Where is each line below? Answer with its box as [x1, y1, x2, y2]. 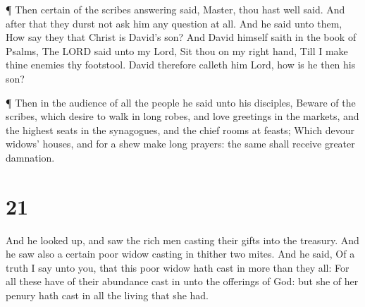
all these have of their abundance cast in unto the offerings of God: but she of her [6, 274, 359, 289]
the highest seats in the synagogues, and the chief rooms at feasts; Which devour [6, 122, 354, 137]
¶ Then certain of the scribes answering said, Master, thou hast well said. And [6, 2, 345, 16]
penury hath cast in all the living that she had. [6, 288, 209, 303]
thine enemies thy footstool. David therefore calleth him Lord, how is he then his [6, 57, 356, 72]
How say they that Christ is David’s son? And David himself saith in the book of [6, 30, 357, 44]
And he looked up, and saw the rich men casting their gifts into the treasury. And [6, 232, 359, 247]
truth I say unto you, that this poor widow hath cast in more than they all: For [6, 260, 349, 275]
